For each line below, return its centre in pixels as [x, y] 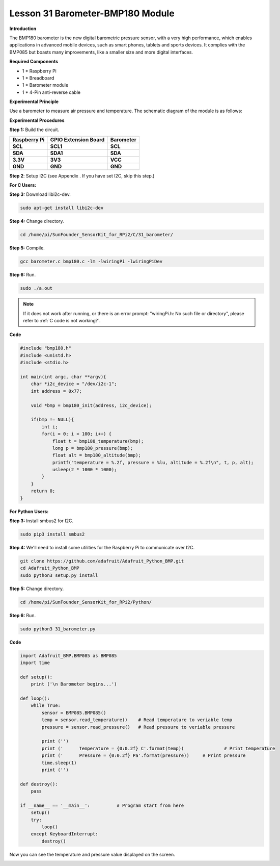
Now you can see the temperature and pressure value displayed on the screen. [92, 854]
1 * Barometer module [45, 85]
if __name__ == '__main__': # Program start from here [102, 805]
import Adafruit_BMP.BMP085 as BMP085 [68, 656]
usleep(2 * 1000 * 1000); [85, 470]
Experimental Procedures [37, 120]
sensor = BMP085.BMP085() [74, 712]
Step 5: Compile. [27, 248]
